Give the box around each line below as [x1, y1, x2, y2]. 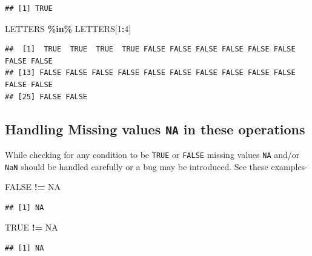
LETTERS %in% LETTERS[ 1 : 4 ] [5, 22, 131, 34]
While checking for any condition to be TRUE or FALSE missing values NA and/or [5, 148, 300, 160]
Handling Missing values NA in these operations [5, 119, 305, 138]
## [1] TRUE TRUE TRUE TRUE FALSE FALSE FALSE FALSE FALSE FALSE [5, 45, 296, 54]
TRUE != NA [5, 221, 58, 234]
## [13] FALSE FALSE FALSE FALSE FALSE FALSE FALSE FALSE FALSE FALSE [5, 68, 296, 77]
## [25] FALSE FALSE [5, 92, 88, 101]
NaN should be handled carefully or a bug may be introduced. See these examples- [5, 160, 308, 172]
